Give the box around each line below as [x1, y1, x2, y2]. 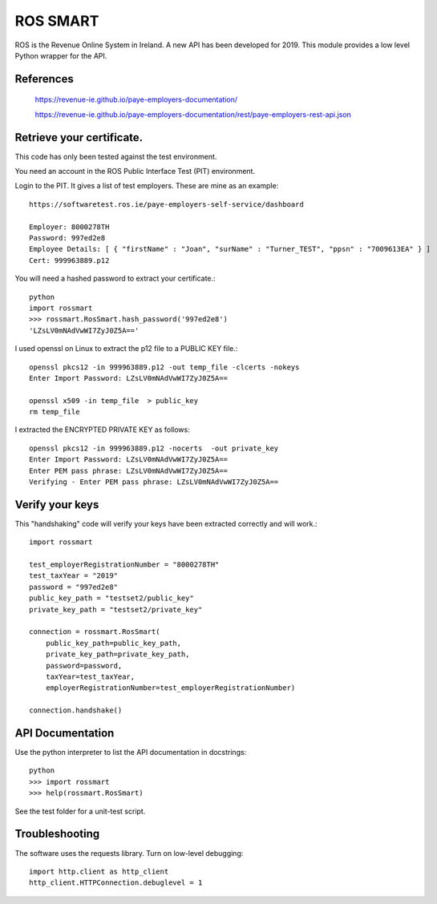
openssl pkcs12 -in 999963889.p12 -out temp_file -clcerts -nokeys [29, 362, 300, 372]
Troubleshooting [14, 827, 100, 841]
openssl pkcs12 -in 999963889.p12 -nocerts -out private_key [29, 443, 279, 453]
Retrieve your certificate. [14, 131, 144, 144]
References [14, 72, 74, 86]
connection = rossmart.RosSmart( [29, 628, 160, 636]
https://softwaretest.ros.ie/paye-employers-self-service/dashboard [29, 200, 304, 208]
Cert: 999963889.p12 [29, 256, 110, 264]
